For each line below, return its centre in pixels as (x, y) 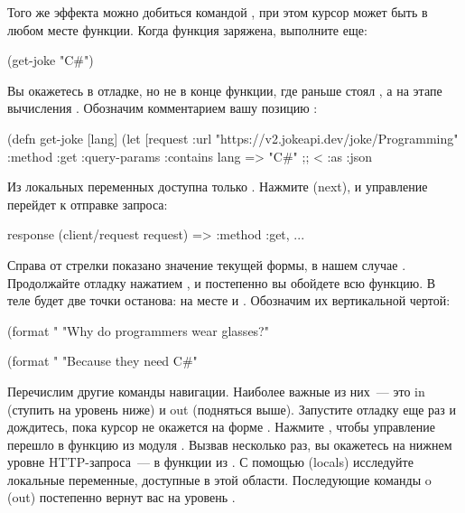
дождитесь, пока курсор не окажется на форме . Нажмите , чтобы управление (221, 427)
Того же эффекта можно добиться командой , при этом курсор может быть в (218, 12)
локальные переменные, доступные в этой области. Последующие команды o (219, 479)
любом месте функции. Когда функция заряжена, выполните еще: (187, 29)
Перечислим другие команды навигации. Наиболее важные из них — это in (216, 391)
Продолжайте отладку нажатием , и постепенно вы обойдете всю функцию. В (222, 282)
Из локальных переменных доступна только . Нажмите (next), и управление (218, 187)
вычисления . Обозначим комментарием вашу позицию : (163, 108)
